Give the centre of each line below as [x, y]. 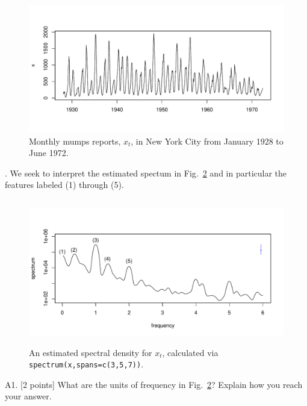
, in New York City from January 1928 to [207, 141]
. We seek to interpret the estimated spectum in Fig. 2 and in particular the [146, 173]
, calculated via [190, 352]
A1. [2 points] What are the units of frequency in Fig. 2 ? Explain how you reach [154, 384]
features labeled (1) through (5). [64, 185]
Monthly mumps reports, [75, 141]
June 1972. [49, 153]
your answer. [28, 396]
